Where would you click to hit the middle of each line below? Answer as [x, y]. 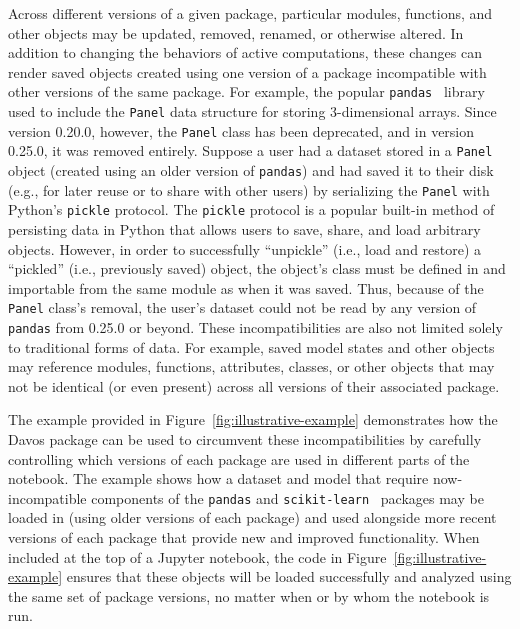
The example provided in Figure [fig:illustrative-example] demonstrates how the [253, 419]
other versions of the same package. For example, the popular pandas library [246, 91]
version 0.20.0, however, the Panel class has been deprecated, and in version [241, 130]
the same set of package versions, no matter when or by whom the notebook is [249, 595]
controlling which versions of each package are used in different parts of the [239, 458]
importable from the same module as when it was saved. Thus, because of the [246, 287]
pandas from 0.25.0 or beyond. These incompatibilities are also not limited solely [255, 327]
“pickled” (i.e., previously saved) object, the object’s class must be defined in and [257, 268]
